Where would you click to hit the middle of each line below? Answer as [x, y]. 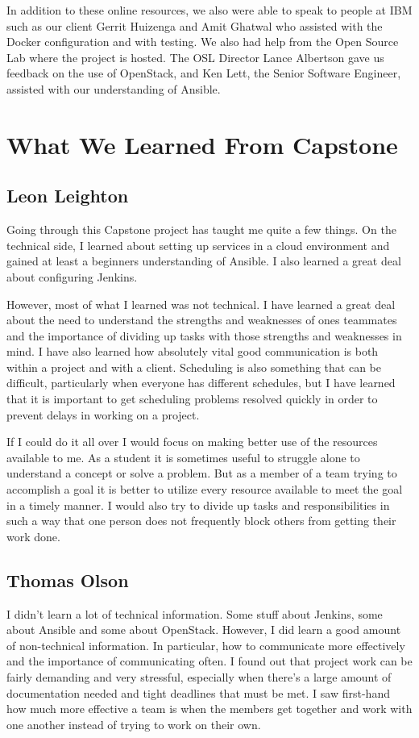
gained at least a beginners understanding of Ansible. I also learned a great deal [204, 261]
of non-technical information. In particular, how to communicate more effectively [206, 645]
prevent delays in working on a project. [103, 414]
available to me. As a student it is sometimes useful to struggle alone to [183, 457]
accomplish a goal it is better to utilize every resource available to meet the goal [205, 489]
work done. [33, 536]
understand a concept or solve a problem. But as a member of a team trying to [202, 473]
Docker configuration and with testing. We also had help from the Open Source [203, 42]
